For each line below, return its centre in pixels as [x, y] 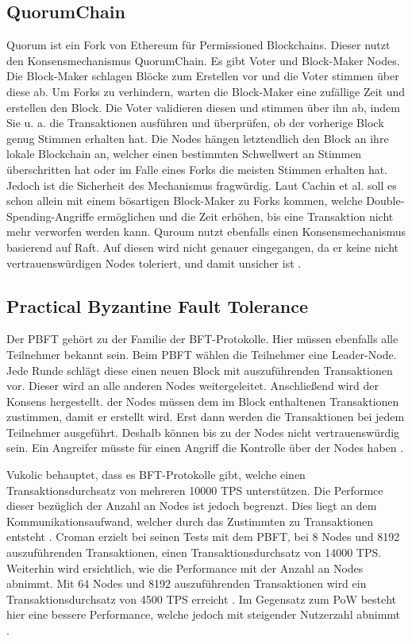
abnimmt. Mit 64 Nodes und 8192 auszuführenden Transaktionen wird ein [187, 583]
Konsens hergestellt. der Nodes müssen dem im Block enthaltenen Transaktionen [203, 401]
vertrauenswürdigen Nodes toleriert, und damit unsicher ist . [154, 263]
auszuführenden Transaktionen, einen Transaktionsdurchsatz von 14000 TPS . [194, 552]
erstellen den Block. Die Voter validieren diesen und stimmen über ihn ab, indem [203, 107]
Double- [385, 201]
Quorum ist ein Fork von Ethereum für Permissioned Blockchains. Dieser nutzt [198, 45]
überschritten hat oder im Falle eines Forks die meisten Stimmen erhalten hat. [197, 169]
